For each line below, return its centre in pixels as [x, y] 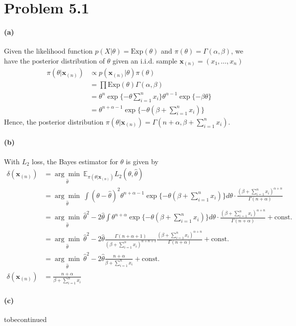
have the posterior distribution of [54, 60]
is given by [142, 161]
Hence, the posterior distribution [54, 121]
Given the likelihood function [48, 51]
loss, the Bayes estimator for [75, 161]
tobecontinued [25, 319]
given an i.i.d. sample [145, 60]
